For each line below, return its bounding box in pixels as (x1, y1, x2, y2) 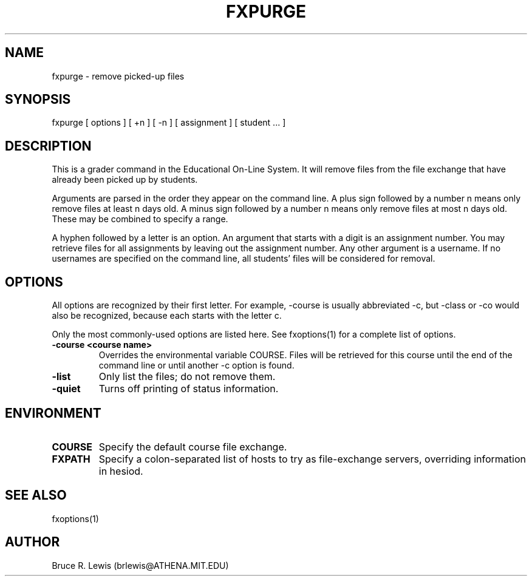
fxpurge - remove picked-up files (52, 70, 185, 81)
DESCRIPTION (5, 138, 92, 154)
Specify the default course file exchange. (98, 440, 287, 453)
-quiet (52, 382, 81, 395)
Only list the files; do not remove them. (98, 370, 276, 383)
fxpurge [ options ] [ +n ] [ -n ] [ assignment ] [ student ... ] (52, 117, 286, 128)
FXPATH (52, 452, 90, 465)
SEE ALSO (5, 488, 67, 503)
